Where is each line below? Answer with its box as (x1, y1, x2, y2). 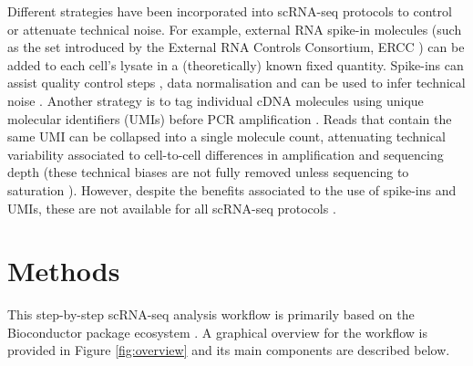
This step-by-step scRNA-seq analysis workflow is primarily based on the (7, 305, 415, 324)
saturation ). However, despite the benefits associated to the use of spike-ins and (7, 180, 457, 199)
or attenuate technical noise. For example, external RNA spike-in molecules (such (7, 19, 462, 38)
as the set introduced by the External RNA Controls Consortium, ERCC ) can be (7, 37, 465, 57)
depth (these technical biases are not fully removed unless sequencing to (7, 162, 409, 182)
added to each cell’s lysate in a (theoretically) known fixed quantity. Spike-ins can (7, 55, 464, 74)
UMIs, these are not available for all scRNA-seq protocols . (7, 198, 336, 217)
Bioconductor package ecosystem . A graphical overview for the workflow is (7, 322, 428, 341)
